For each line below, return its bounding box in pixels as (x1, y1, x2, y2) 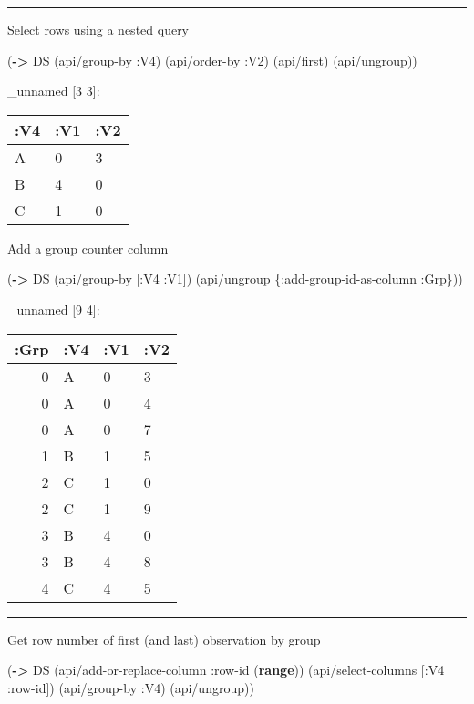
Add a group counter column (7, 238, 169, 257)
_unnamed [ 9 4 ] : (7, 299, 100, 318)
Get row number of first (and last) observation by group (7, 629, 321, 648)
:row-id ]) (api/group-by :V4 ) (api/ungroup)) (7, 678, 254, 697)
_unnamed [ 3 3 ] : (7, 81, 100, 100)
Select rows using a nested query (7, 20, 190, 38)
